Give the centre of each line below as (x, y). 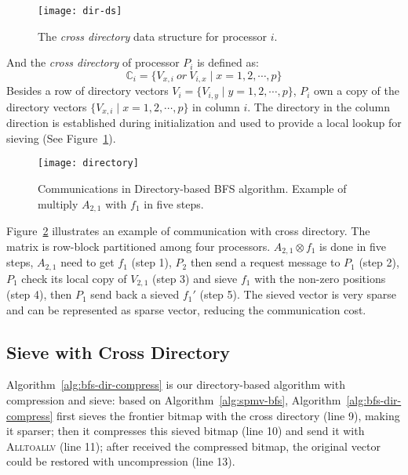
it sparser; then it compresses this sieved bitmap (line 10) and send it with (186, 431)
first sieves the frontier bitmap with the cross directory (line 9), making (228, 415)
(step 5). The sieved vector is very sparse (298, 294)
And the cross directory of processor (93, 62)
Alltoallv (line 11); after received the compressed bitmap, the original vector (193, 446)
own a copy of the (357, 91)
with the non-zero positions (320, 278)
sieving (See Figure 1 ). (61, 138)
